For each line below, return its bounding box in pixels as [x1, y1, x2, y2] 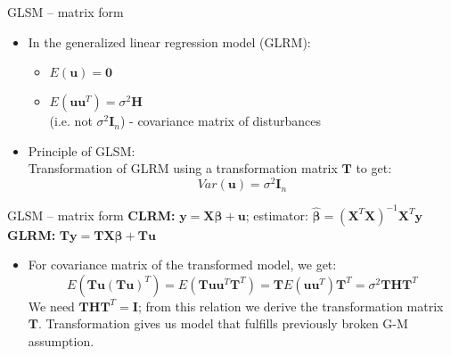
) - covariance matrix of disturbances [119, 112, 322, 130]
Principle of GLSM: [28, 141, 135, 160]
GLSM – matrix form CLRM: [7, 205, 176, 224]
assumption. [28, 331, 94, 350]
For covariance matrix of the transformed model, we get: [28, 255, 337, 274]
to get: [356, 159, 392, 178]
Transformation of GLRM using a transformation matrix [28, 159, 338, 178]
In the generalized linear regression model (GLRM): [28, 32, 311, 51]
